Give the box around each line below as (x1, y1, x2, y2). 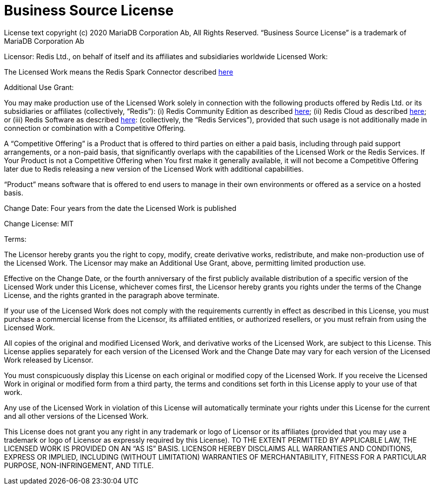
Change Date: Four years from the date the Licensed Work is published (4, 203, 237, 212)
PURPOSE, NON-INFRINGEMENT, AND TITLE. (4, 461, 154, 470)
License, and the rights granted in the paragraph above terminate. (4, 291, 219, 299)
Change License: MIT (4, 219, 74, 228)
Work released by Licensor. (4, 355, 93, 364)
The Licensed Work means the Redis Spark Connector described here (4, 67, 233, 76)
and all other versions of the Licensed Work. (4, 411, 149, 420)
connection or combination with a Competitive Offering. (4, 123, 186, 132)
